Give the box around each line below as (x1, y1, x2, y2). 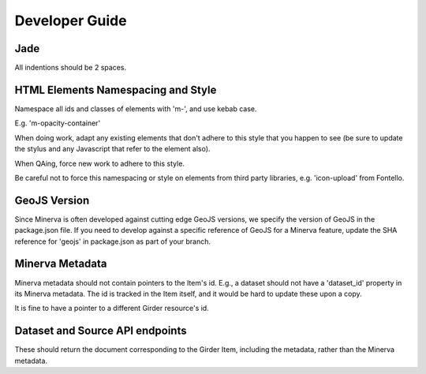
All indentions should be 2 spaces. (14, 63, 126, 73)
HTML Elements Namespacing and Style (14, 83, 217, 96)
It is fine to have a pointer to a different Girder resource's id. (14, 304, 209, 313)
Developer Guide (14, 12, 127, 29)
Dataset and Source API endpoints (14, 324, 187, 338)
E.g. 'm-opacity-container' (14, 118, 101, 128)
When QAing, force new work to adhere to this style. (14, 159, 185, 168)
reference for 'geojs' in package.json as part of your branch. (14, 237, 211, 246)
